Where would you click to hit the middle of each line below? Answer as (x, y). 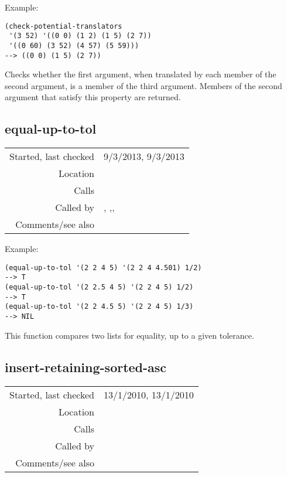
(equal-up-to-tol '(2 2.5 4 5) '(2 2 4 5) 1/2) (99, 287)
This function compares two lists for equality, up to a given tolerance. (129, 335)
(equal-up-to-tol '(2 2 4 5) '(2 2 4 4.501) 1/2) (103, 268)
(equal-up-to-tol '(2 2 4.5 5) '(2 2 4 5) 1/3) (99, 307)
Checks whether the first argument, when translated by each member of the (141, 74)
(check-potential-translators (64, 26)
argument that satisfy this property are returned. (93, 97)
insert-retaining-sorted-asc (86, 367)
